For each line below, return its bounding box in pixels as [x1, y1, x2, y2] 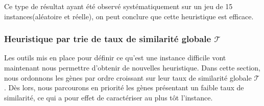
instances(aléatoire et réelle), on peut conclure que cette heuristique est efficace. [4, 11, 254, 21]
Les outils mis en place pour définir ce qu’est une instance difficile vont [4, 52, 226, 63]
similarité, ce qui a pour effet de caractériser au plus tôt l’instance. [4, 92, 213, 102]
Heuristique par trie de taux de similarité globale [4, 32, 211, 45]
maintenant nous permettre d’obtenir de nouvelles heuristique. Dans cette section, [4, 62, 261, 73]
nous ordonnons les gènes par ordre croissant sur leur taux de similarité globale [4, 72, 252, 83]
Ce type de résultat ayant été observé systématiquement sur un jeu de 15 [4, 1, 233, 11]
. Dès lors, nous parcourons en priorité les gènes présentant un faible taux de [4, 82, 244, 93]
